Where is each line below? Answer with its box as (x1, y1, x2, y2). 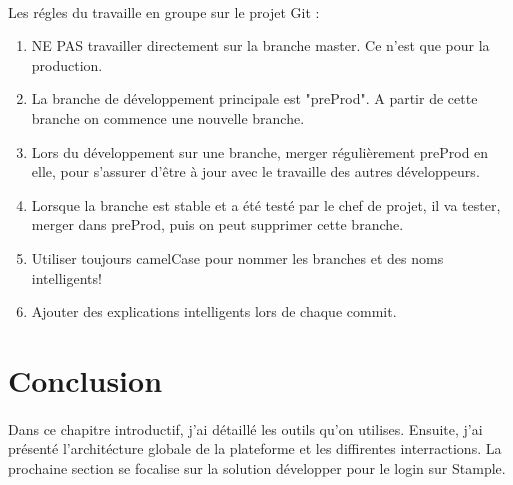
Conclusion (8, 359, 163, 400)
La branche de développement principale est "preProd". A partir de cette (31, 88, 478, 109)
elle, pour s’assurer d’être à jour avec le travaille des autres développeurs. (31, 161, 480, 182)
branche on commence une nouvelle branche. (31, 107, 305, 128)
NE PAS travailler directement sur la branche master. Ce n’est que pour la (31, 35, 490, 56)
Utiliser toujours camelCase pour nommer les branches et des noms (31, 247, 444, 268)
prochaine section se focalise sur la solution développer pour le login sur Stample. (8, 457, 506, 478)
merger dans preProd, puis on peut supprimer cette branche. (31, 214, 404, 235)
